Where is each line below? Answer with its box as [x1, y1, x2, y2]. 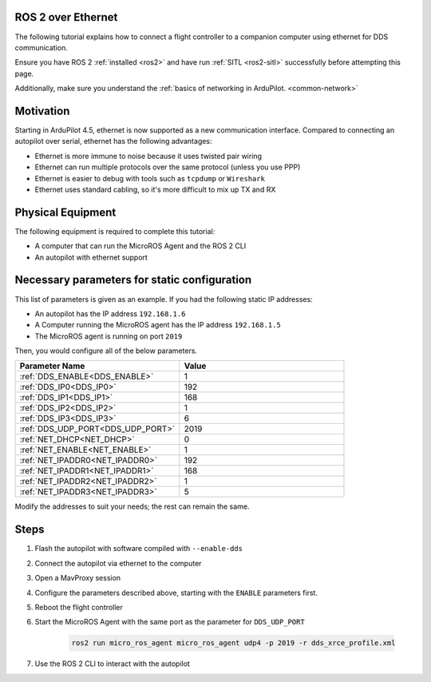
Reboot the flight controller [34, 602, 124, 612]
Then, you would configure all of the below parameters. [14, 346, 198, 355]
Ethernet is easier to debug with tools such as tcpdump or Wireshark [34, 173, 265, 183]
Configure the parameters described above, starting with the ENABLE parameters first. [34, 588, 318, 597]
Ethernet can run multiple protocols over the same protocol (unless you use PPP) [34, 162, 301, 172]
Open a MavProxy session [34, 573, 121, 583]
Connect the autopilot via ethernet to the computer [34, 558, 202, 568]
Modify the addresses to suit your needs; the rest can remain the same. [14, 502, 250, 511]
